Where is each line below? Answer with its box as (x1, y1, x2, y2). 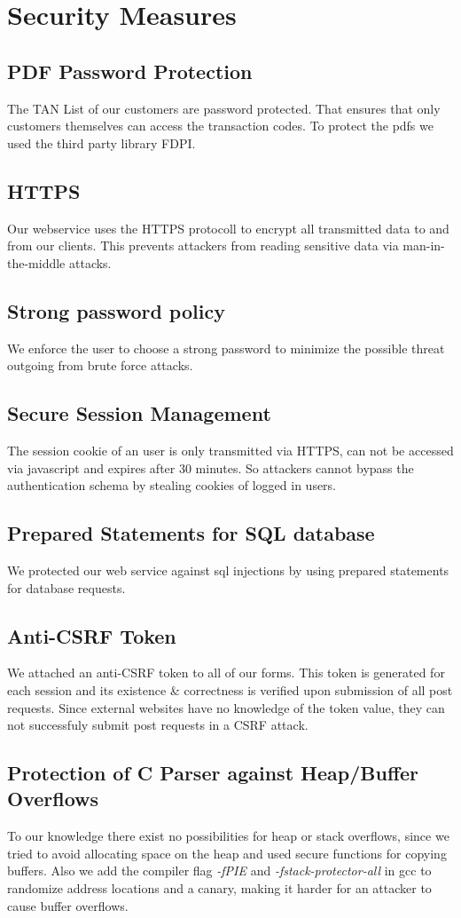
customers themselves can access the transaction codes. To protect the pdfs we (7, 116, 434, 135)
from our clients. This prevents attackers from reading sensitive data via (7, 236, 399, 255)
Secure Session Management (7, 400, 271, 427)
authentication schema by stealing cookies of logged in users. (7, 476, 337, 495)
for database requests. (7, 578, 126, 597)
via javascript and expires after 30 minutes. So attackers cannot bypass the (7, 458, 414, 477)
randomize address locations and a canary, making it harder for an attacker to (7, 879, 432, 898)
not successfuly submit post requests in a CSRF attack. (7, 716, 309, 734)
